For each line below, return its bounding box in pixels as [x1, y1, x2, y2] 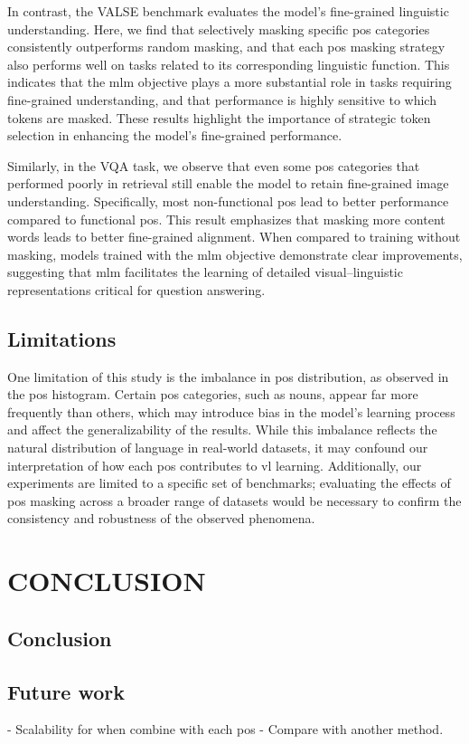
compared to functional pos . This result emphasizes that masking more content [7, 209, 446, 228]
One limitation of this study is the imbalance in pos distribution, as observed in [7, 367, 449, 386]
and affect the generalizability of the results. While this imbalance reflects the [7, 420, 437, 439]
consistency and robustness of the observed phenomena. [7, 509, 315, 528]
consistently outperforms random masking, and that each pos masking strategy [7, 37, 446, 56]
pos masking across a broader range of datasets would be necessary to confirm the [7, 491, 462, 510]
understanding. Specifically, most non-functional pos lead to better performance [7, 191, 449, 210]
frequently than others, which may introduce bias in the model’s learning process [7, 402, 455, 421]
